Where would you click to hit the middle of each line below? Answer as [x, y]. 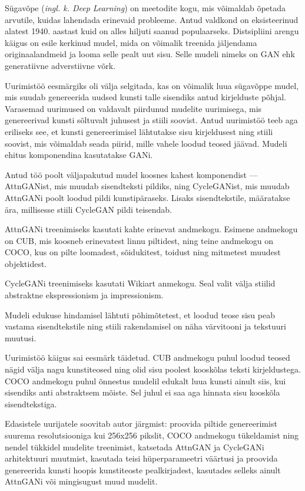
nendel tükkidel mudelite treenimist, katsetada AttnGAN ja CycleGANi [135, 446]
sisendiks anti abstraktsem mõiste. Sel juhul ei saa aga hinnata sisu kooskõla [142, 392]
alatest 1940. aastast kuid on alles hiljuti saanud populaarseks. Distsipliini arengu [152, 31]
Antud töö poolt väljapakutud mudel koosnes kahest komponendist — [131, 174]
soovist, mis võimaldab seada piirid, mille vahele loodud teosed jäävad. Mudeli [146, 143]
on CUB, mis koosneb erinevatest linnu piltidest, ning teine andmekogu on [139, 240]
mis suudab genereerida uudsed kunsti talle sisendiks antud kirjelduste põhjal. [145, 97]
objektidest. [26, 263]
